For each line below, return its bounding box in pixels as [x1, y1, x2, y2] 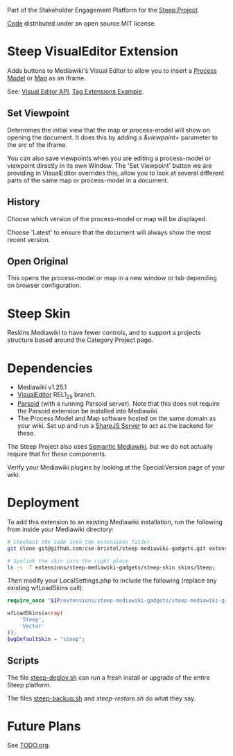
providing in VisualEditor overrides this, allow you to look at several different [7, 169, 224, 177]
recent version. [7, 235, 51, 243]
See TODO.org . [7, 741, 51, 750]
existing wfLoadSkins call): [7, 584, 85, 592]
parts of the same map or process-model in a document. [7, 176, 169, 184]
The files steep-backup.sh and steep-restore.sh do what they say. [7, 694, 196, 703]
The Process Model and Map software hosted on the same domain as [17, 414, 216, 422]
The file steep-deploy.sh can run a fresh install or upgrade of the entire [7, 673, 210, 682]
